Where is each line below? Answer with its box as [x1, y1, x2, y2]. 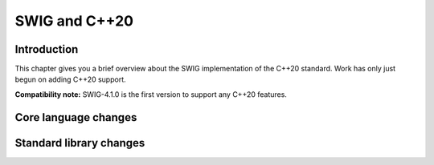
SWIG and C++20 [14, 12, 134, 30]
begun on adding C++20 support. [14, 74, 126, 84]
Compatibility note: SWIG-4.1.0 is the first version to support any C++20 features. [14, 89, 287, 99]
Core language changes [14, 111, 137, 124]
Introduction [14, 42, 79, 56]
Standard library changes [14, 136, 145, 150]
